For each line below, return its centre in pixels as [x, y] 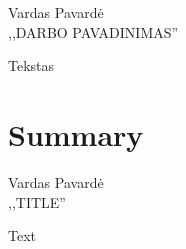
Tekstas [31, 65]
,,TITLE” [37, 201]
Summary [76, 133]
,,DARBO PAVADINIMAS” [93, 31]
